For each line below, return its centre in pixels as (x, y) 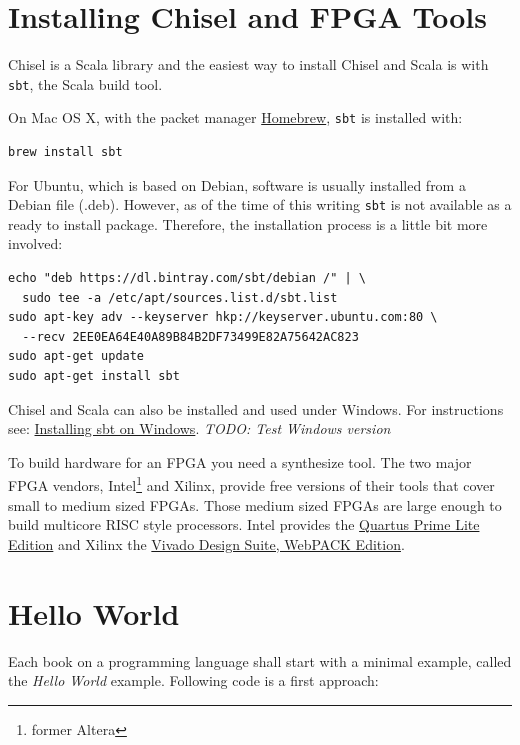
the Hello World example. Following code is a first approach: (193, 680)
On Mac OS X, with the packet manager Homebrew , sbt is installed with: (235, 117)
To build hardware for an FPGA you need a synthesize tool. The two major (240, 461)
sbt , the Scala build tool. (85, 83)
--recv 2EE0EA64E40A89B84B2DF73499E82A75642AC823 (190, 336)
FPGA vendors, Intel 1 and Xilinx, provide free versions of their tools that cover (251, 484)
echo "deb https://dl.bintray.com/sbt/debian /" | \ (187, 278)
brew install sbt (65, 152)
